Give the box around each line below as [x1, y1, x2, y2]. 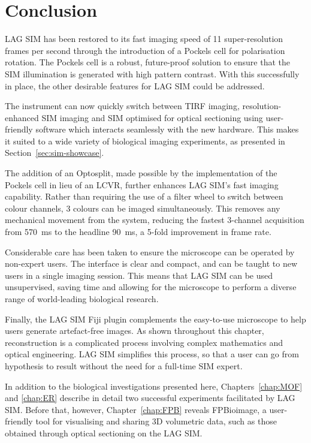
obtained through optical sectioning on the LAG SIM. [5, 426, 203, 439]
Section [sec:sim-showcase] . [5, 146, 104, 159]
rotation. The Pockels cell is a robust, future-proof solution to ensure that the [5, 56, 291, 68]
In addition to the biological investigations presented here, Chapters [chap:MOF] [5, 379, 303, 392]
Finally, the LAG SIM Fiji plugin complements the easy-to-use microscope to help [5, 312, 306, 325]
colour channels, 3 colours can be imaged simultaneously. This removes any [5, 201, 280, 214]
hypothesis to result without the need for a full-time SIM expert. [5, 359, 243, 372]
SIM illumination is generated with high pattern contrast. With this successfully [5, 67, 300, 80]
